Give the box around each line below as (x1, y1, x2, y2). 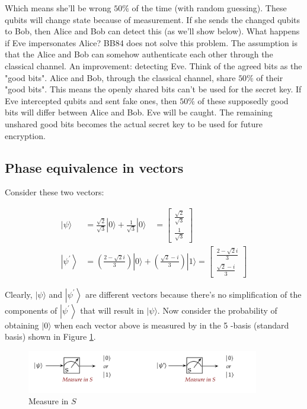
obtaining (5, 318, 39, 331)
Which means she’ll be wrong (5, 2, 111, 14)
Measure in (28, 395, 69, 407)
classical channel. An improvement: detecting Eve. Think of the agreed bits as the (5, 59, 302, 72)
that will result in (80, 304, 144, 316)
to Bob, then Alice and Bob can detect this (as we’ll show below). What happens (5, 25, 300, 37)
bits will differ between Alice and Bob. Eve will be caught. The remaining (5, 106, 273, 118)
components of (5, 304, 57, 316)
